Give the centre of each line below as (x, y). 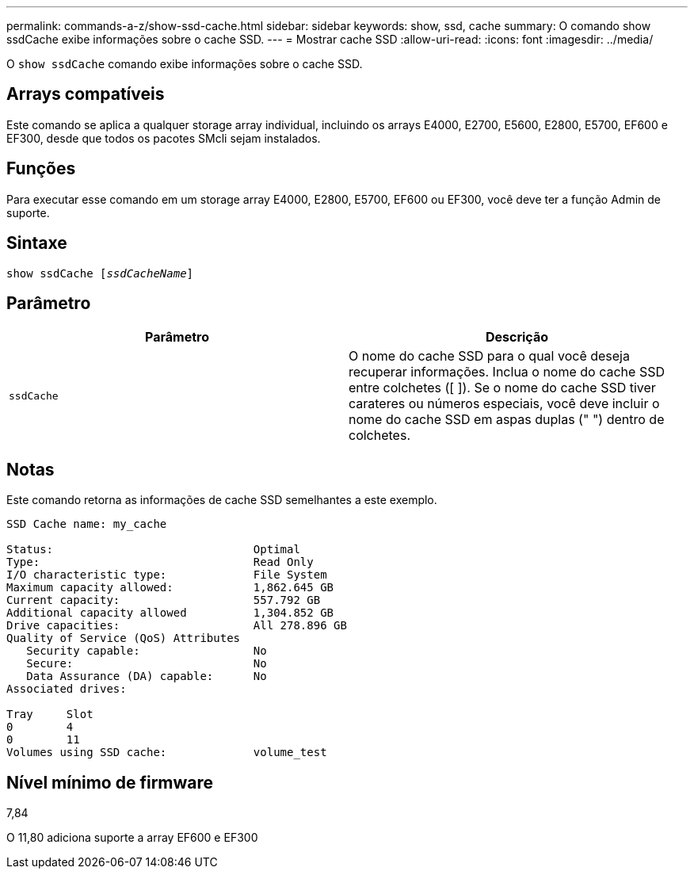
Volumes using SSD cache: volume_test (167, 753)
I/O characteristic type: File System (167, 575)
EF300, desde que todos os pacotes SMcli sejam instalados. (164, 138)
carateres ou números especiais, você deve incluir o (504, 404)
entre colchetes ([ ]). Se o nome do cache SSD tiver (502, 388)
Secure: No (147, 664)
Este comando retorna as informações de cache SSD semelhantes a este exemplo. (222, 500)
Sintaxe (37, 243)
